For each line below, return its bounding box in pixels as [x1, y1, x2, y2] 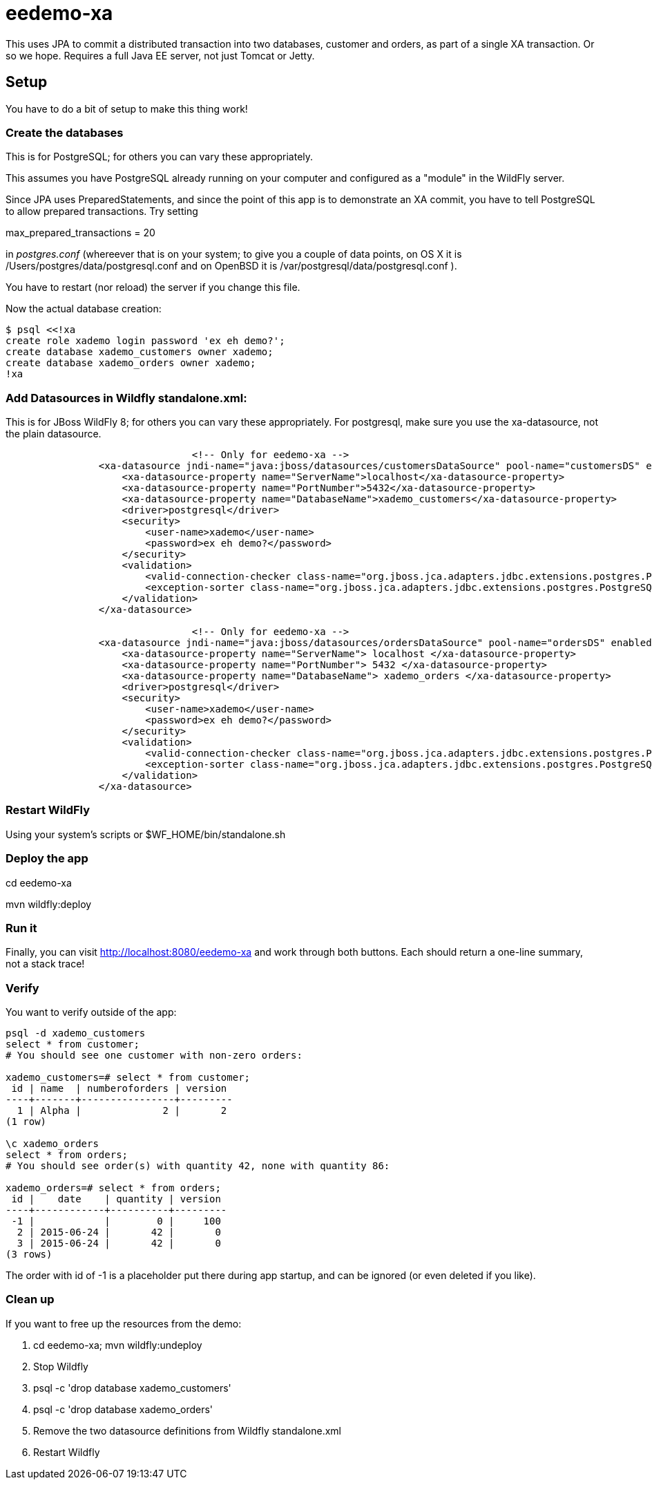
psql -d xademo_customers [6, 1028, 146, 1039]
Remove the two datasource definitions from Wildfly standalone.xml [33, 1424, 341, 1437]
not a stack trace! [6, 958, 85, 970]
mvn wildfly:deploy [6, 898, 92, 910]
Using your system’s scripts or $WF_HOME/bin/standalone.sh [6, 828, 286, 840]
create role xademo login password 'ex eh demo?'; [6, 335, 285, 347]
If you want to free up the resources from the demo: [6, 1317, 242, 1330]
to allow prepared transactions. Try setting [6, 205, 198, 218]
